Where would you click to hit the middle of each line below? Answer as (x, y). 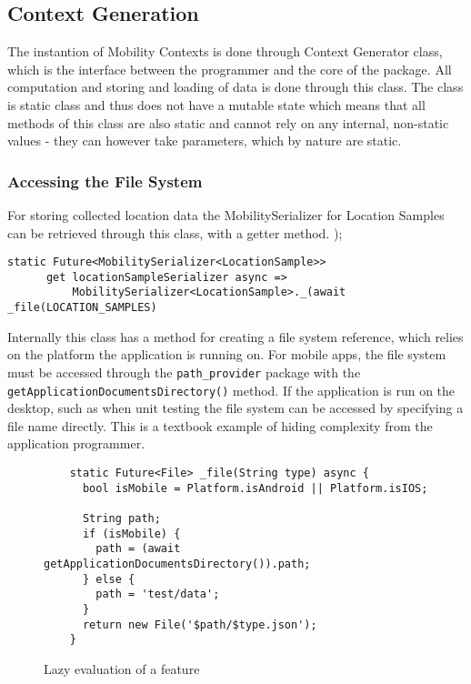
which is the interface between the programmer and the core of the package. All (230, 69)
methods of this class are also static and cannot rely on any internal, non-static (228, 122)
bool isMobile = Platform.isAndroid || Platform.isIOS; (255, 488)
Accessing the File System (105, 181)
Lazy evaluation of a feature (122, 668)
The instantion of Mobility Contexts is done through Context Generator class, (225, 51)
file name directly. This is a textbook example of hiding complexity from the (220, 425)
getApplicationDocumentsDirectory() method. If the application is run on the (231, 390)
